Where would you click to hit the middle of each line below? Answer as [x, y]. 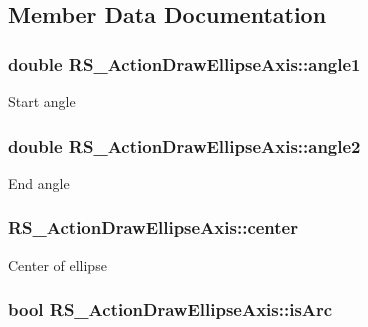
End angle [39, 182]
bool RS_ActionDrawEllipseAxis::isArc [170, 309]
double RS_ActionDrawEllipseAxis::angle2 [184, 145]
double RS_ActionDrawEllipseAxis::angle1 [184, 63]
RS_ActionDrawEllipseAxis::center [153, 227]
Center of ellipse [57, 264]
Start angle [42, 101]
